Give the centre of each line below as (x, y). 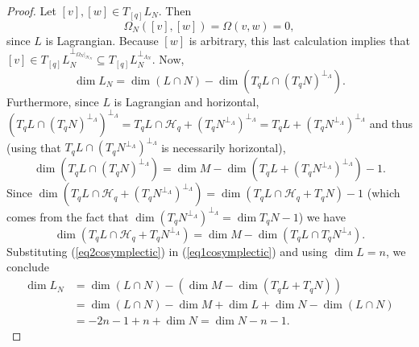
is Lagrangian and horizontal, (187, 101)
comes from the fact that (68, 216)
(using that (34, 147)
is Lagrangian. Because (102, 40)
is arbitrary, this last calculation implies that (299, 40)
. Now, (168, 59)
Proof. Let (31, 10)
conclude (28, 267)
